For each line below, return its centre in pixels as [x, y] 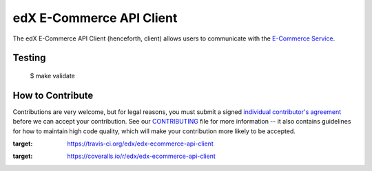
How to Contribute [53, 95]
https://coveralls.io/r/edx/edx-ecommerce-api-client [142, 156]
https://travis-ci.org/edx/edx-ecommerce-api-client [140, 144]
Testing [29, 58]
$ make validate [52, 76]
